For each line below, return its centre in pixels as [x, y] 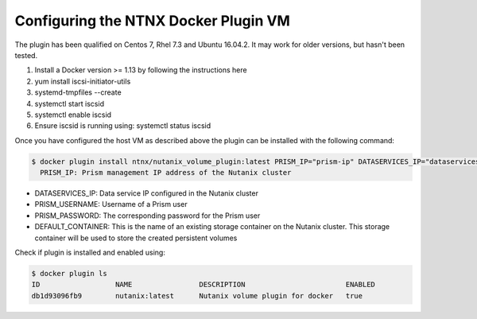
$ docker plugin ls [69, 273]
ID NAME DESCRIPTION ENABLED [203, 285]
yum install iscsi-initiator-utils [83, 81]
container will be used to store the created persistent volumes [136, 238]
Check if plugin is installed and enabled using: [90, 252]
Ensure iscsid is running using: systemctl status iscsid [123, 126]
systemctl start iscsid [70, 103]
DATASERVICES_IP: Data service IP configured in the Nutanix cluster [146, 193]
